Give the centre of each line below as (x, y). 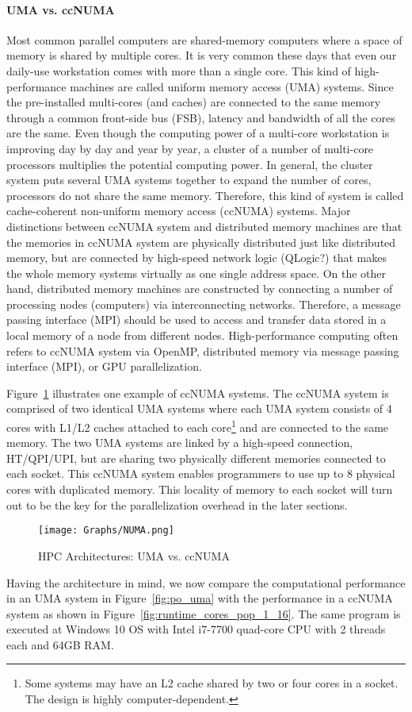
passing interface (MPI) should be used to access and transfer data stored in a (196, 319)
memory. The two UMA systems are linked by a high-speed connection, (180, 443)
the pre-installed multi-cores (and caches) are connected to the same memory (194, 102)
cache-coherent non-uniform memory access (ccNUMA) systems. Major (179, 211)
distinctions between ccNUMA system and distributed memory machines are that (204, 226)
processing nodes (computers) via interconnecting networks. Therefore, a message (204, 304)
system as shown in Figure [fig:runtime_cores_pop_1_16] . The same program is (204, 613)
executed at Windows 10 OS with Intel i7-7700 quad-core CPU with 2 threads (196, 629)
